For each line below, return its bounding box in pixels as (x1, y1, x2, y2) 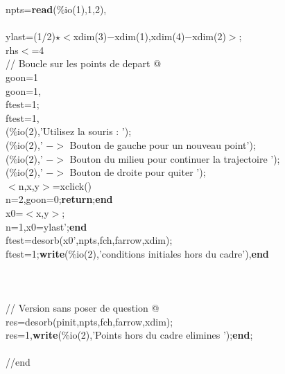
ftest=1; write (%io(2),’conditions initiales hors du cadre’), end (6, 246, 269, 260)
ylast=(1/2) (6, 29, 56, 44)
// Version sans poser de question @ (6, 301, 159, 315)
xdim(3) (73, 29, 107, 44)
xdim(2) (192, 29, 226, 44)
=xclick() (52, 178, 92, 193)
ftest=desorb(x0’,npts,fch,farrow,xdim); (6, 233, 173, 247)
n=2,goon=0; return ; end (6, 192, 113, 206)
